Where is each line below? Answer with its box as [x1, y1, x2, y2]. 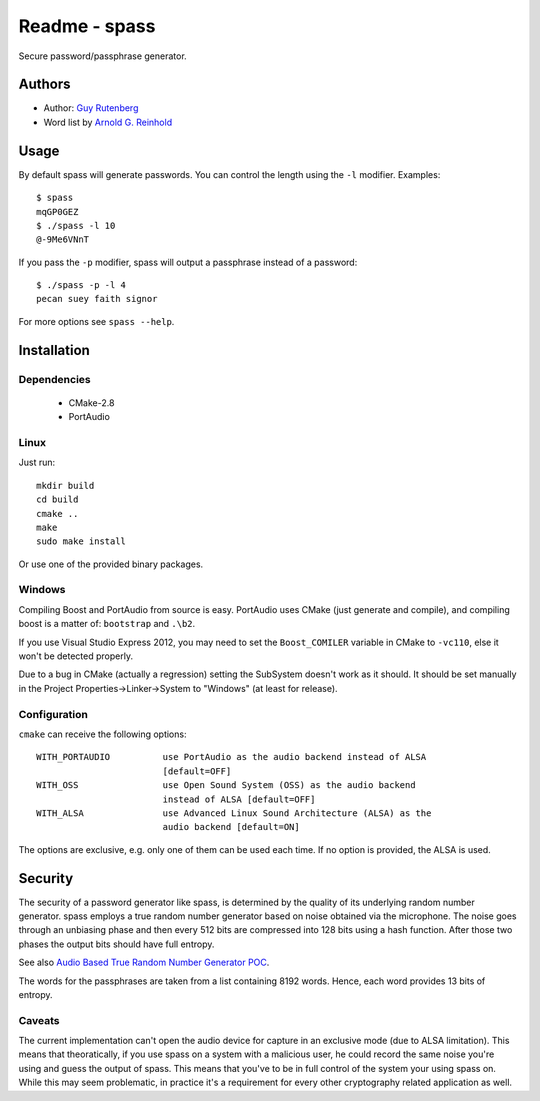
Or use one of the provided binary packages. [18, 558, 204, 570]
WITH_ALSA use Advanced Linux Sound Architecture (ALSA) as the [36, 807, 432, 819]
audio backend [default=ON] [162, 821, 300, 833]
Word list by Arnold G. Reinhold [43, 116, 173, 128]
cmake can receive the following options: [18, 728, 187, 740]
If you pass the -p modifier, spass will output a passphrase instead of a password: [18, 256, 358, 268]
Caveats [18, 1013, 60, 1027]
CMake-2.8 [68, 396, 115, 409]
